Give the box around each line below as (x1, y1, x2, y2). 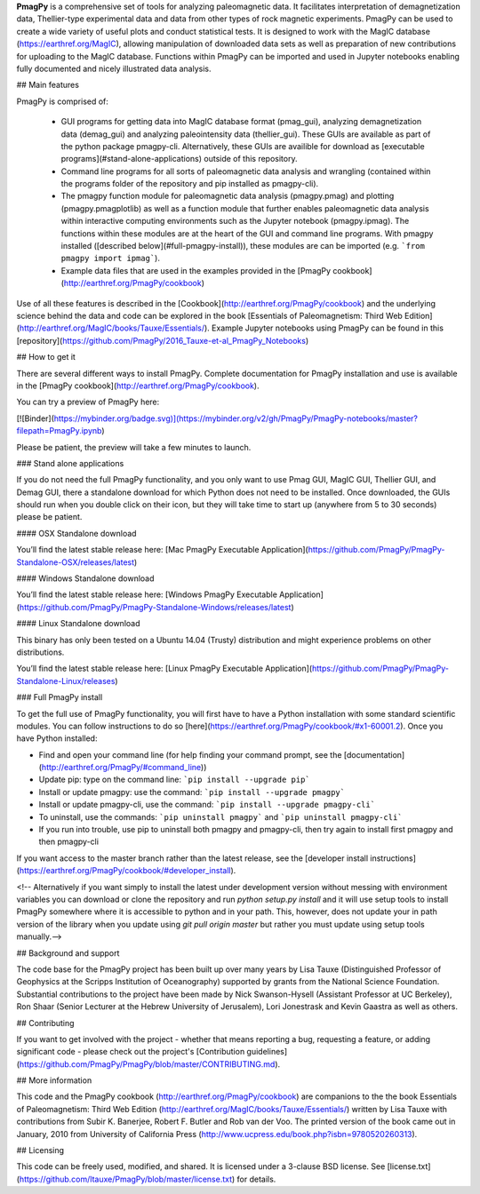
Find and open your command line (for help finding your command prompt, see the (38, 749, 342, 760)
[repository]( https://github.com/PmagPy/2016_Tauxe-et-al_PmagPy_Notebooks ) (16, 335, 309, 346)
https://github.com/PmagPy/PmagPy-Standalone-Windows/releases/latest (19, 601, 292, 612)
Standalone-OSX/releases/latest (16, 556, 135, 568)
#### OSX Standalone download (16, 528, 137, 538)
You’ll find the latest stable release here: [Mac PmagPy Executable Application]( (16, 545, 308, 555)
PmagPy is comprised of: (16, 96, 108, 107)
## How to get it (16, 352, 76, 362)
